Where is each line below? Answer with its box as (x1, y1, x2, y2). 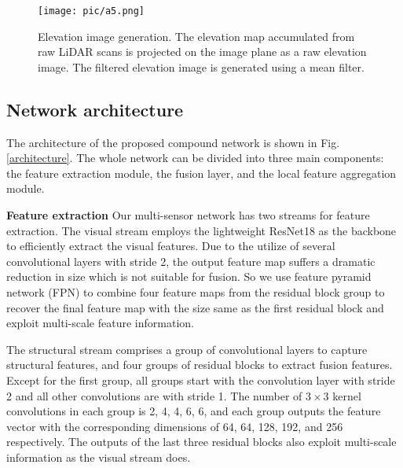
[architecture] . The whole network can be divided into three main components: (6, 149, 384, 166)
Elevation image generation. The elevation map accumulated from (38, 28, 355, 44)
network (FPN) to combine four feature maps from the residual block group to (6, 283, 385, 300)
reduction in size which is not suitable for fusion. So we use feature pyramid (6, 268, 372, 285)
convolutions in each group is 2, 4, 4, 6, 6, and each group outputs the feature (6, 403, 381, 419)
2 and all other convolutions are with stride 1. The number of (6, 387, 302, 404)
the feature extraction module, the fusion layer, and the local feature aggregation (6, 164, 397, 181)
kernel (332, 387, 361, 404)
